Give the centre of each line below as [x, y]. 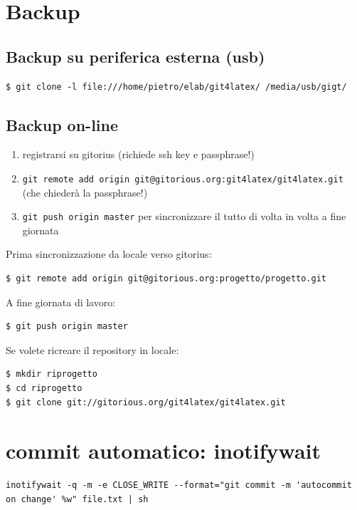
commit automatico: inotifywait [164, 451]
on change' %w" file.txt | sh [77, 499]
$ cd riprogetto [44, 389]
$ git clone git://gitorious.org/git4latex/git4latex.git [146, 402]
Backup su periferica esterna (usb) [135, 56]
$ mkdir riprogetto [52, 374]
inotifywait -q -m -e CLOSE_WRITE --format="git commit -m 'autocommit [179, 485]
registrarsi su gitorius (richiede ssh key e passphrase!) [138, 154]
